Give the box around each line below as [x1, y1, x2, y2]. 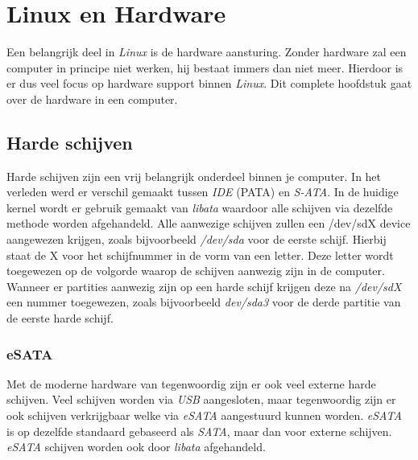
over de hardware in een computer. [6, 90, 178, 107]
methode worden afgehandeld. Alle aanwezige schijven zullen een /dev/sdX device [6, 215, 411, 232]
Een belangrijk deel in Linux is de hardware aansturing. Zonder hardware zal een [6, 43, 407, 60]
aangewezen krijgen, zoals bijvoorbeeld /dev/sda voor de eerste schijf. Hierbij [6, 231, 387, 248]
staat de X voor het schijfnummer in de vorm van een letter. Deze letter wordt [6, 246, 394, 263]
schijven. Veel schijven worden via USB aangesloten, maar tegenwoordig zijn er [6, 391, 396, 408]
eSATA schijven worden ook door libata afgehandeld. [6, 438, 266, 455]
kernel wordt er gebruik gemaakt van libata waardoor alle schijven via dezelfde [6, 199, 393, 216]
